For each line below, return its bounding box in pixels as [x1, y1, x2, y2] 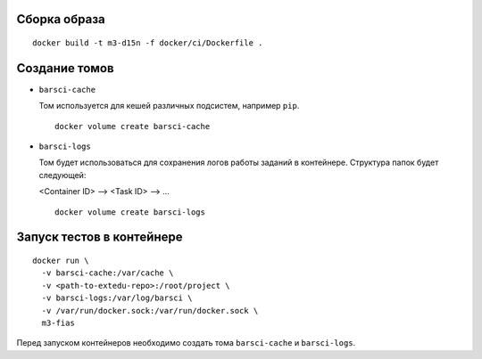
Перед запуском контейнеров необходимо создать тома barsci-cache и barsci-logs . [16, 338, 356, 348]
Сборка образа [16, 12, 106, 27]
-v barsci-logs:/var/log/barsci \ [41, 293, 193, 303]
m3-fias [41, 318, 75, 329]
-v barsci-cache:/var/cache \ [41, 268, 174, 278]
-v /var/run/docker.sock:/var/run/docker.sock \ [41, 306, 259, 315]
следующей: [38, 169, 87, 180]
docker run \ [32, 256, 89, 266]
